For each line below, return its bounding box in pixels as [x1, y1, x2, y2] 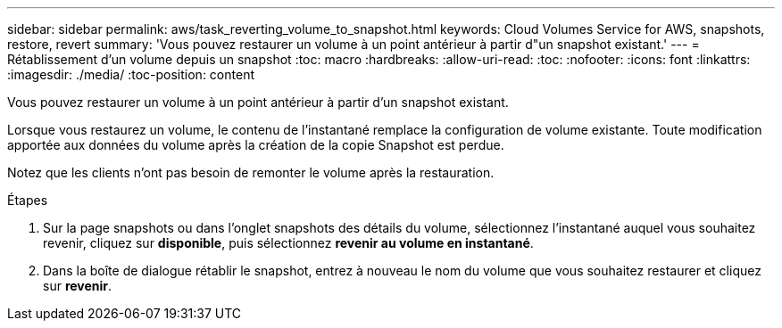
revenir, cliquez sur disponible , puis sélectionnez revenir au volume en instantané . [43, 235, 534, 250]
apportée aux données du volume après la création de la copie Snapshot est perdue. [7, 137, 504, 152]
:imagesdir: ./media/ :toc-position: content [7, 67, 254, 82]
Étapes [7, 193, 48, 208]
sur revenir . [43, 278, 112, 293]
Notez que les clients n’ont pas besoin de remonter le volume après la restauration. [7, 165, 495, 180]
